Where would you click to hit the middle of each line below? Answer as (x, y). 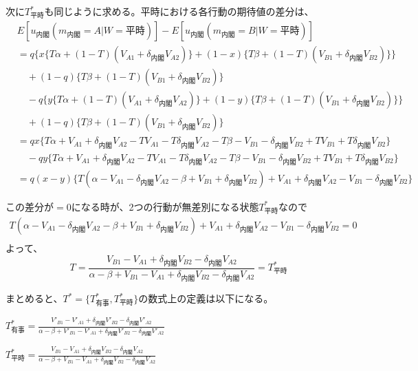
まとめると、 (34, 298)
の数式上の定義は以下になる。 (206, 298)
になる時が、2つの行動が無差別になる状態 (165, 206)
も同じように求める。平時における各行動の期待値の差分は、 (179, 11)
